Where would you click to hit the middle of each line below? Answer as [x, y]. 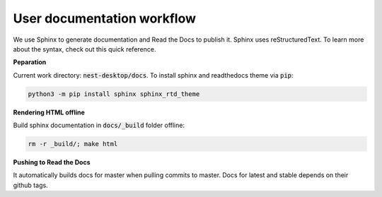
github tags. [31, 185]
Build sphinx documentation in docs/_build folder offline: [99, 125]
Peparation [30, 62]
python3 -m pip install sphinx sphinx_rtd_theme [114, 94]
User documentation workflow [104, 18]
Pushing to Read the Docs [52, 162]
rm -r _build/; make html [73, 144]
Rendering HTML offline [49, 112]
